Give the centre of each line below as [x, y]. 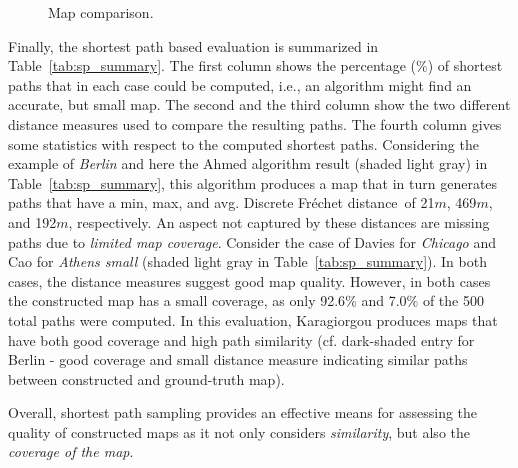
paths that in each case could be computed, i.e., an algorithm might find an [240, 84]
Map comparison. [101, 12]
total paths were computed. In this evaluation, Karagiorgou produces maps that [253, 319]
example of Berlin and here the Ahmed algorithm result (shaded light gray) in [248, 163]
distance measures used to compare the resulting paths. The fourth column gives [255, 123]
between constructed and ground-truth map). [146, 378]
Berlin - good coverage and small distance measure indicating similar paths [238, 359]
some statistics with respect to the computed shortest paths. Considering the [243, 143]
